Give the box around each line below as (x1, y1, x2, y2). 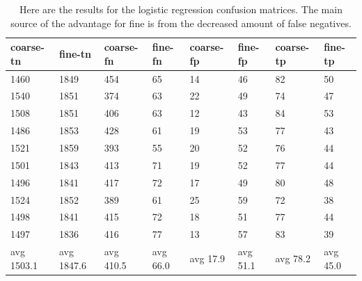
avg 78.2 (275, 250, 310, 265)
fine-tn (59, 46, 91, 61)
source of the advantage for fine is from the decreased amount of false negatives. (10, 15, 352, 30)
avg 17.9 (189, 250, 226, 265)
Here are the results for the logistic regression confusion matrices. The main (19, 2, 343, 16)
